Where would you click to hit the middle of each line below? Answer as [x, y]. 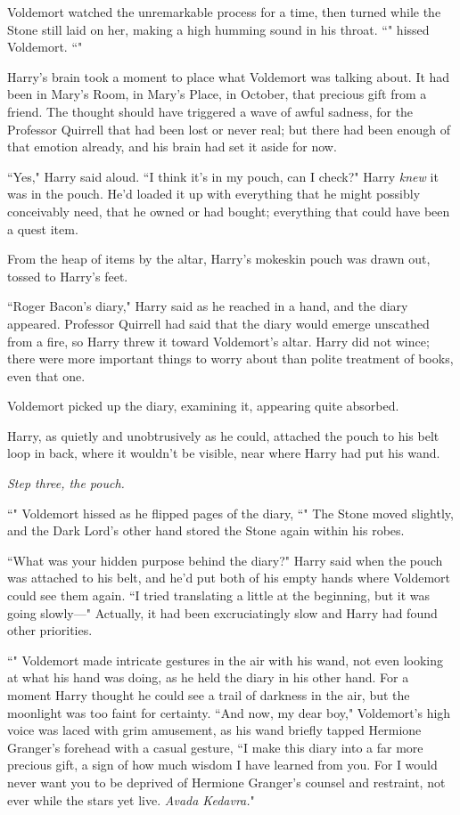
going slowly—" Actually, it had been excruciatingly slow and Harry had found [222, 612]
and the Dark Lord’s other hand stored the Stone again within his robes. [206, 530]
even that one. [46, 375]
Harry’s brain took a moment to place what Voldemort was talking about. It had [229, 76]
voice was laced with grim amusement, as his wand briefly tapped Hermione [214, 730]
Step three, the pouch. [66, 483]
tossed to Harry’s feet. [68, 276]
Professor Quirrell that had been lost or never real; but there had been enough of [229, 129]
